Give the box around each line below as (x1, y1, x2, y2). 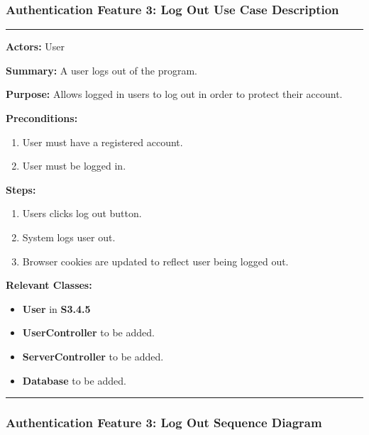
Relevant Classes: (6, 277, 92, 292)
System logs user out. (22, 229, 116, 244)
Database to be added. (22, 373, 126, 387)
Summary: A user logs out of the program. (6, 62, 197, 77)
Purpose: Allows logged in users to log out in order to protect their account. (6, 87, 343, 101)
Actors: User (6, 39, 65, 54)
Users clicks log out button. (22, 206, 142, 221)
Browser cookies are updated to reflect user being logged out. (22, 253, 289, 268)
